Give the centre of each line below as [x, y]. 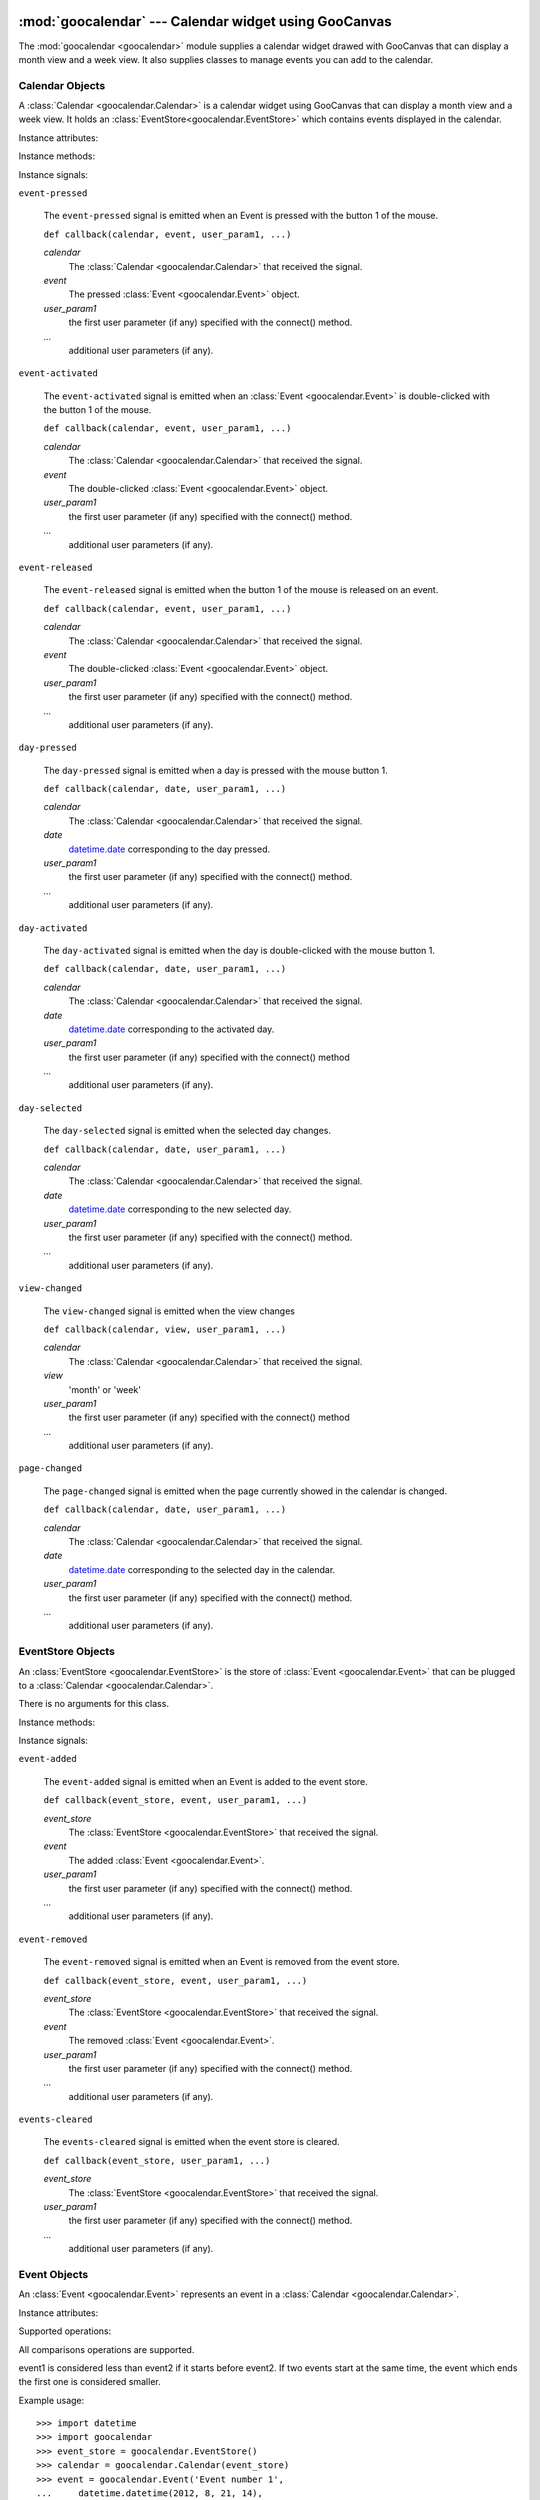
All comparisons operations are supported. [106, 2349]
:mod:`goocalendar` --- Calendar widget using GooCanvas [205, 21]
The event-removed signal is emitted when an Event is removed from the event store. [221, 1962]
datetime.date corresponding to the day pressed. [169, 849]
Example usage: [51, 2400]
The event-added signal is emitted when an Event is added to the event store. [206, 1781]
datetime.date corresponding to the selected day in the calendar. [202, 1569]
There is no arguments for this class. [94, 1704]
